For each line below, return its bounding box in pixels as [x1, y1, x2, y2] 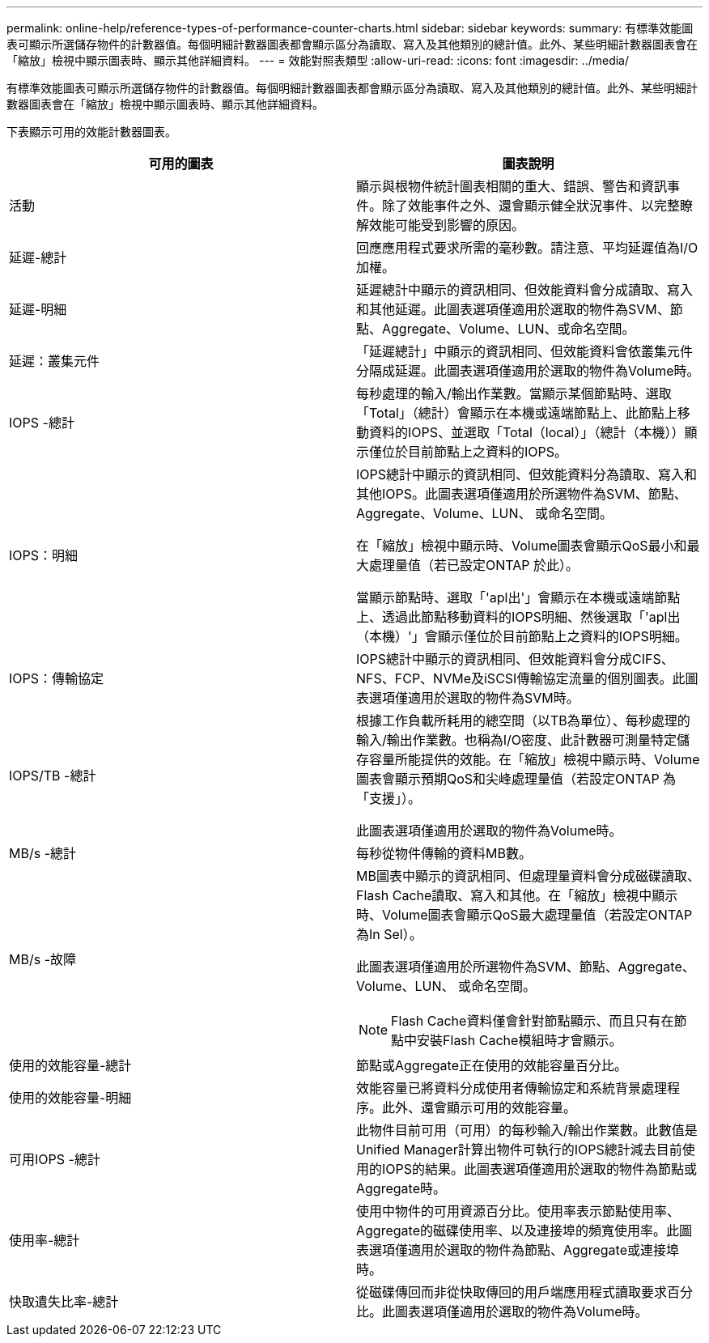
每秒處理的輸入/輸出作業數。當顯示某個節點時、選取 [356, 385, 672, 402]
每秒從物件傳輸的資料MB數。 [356, 845, 532, 861]
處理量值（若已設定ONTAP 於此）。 [369, 557, 580, 573]
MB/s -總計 [9, 845, 76, 861]
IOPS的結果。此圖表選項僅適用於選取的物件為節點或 [382, 1161, 698, 1177]
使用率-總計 [9, 1232, 80, 1248]
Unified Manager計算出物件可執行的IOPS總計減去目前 [356, 1141, 682, 1158]
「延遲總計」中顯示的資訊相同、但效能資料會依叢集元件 [356, 343, 694, 359]
